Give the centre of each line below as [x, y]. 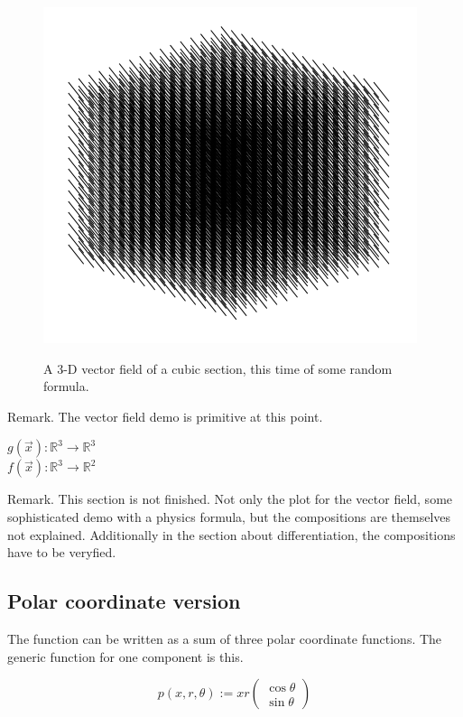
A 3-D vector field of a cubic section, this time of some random [218, 368]
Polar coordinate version [124, 601]
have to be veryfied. [62, 552]
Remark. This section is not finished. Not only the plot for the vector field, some [230, 499]
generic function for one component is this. [125, 656]
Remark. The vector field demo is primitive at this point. [165, 416]
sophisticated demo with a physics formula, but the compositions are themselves [229, 516]
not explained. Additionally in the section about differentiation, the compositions [231, 534]
